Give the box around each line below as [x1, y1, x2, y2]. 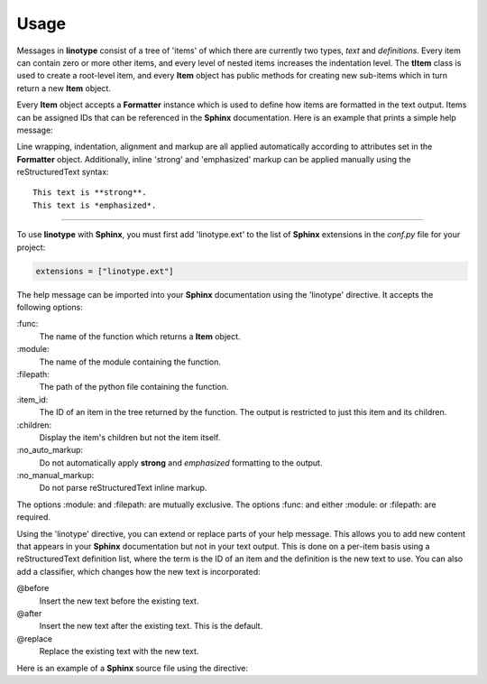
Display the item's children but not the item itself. [39, 431, 221, 442]
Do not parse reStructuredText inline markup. [39, 483, 207, 494]
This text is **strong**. [32, 188, 148, 198]
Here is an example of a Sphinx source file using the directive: [16, 662, 248, 673]
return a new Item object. [16, 82, 112, 94]
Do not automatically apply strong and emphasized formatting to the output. [39, 457, 323, 468]
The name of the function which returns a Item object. [39, 330, 241, 342]
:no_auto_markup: [16, 445, 84, 456]
